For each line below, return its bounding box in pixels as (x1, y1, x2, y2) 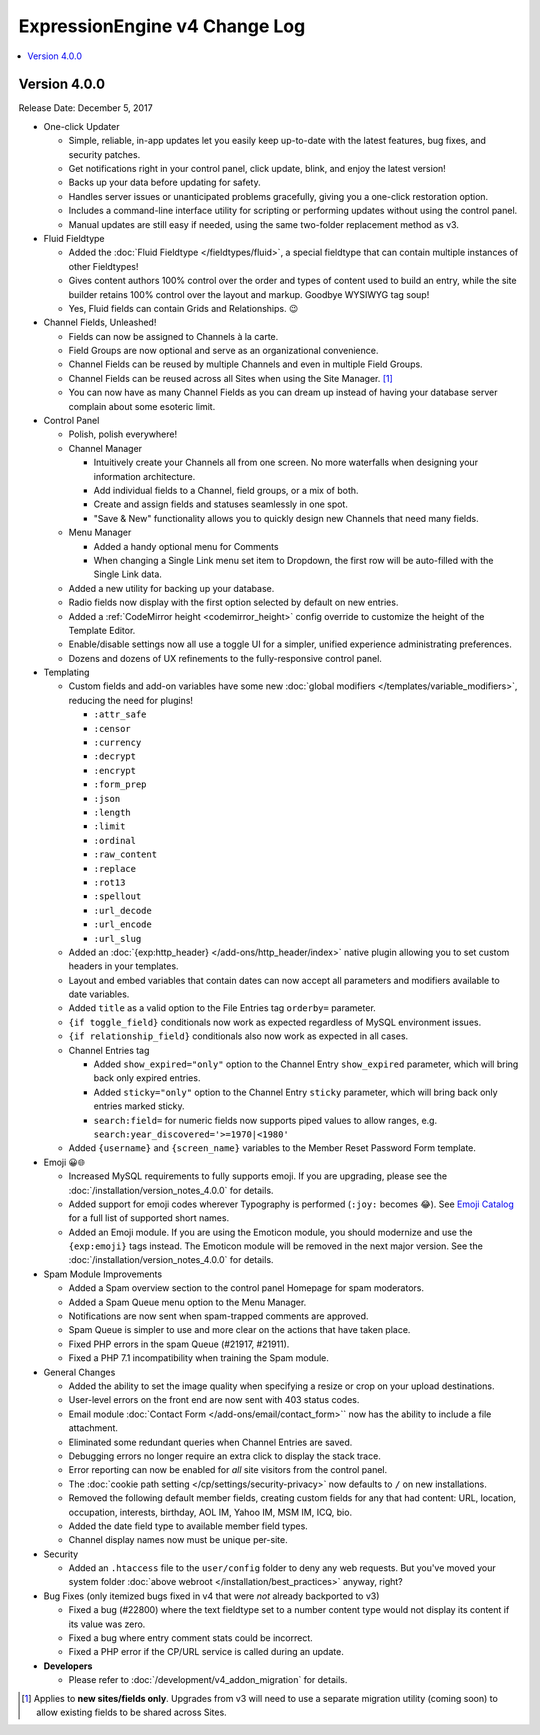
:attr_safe (93, 709, 147, 720)
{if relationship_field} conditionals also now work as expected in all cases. (68, 1030, 409, 1042)
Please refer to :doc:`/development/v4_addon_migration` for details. (68, 1674, 348, 1686)
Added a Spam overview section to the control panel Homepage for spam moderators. (68, 1282, 425, 1294)
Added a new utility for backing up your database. (68, 582, 275, 594)
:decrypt (93, 751, 137, 762)
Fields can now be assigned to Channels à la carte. (68, 330, 279, 342)
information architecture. (93, 470, 196, 482)
